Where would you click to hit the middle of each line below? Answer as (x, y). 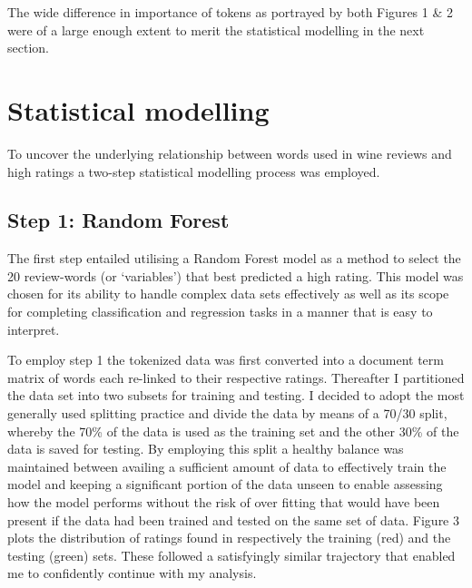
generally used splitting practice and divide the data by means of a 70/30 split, (227, 413)
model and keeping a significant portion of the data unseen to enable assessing (225, 484)
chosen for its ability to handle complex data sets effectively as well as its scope (228, 294)
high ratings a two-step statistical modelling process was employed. (194, 171)
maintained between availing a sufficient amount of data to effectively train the (227, 466)
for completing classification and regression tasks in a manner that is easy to (220, 312)
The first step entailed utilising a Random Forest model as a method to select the (234, 258)
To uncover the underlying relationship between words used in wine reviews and (230, 153)
